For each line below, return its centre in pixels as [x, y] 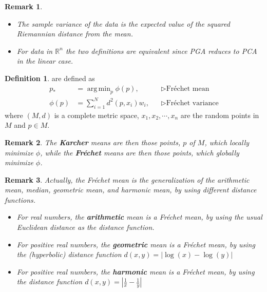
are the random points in [220, 115]
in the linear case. [45, 61]
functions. [20, 199]
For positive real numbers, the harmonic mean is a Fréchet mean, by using [136, 271]
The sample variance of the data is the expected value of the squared [123, 23]
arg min [99, 89]
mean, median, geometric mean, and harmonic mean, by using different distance [131, 190]
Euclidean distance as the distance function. [85, 227]
